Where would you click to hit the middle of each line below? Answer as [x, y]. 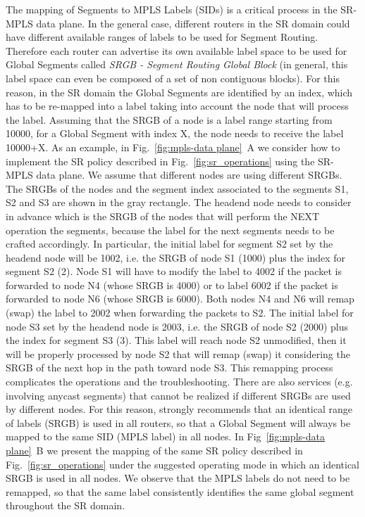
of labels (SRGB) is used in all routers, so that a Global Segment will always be [178, 422]
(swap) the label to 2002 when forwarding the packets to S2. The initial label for [180, 313]
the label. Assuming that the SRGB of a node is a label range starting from [169, 119]
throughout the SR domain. [66, 505]
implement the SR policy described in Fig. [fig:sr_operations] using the [160, 161]
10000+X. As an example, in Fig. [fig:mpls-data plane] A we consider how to [173, 147]
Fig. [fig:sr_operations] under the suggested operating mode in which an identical [182, 464]
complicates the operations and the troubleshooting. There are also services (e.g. [179, 382]
